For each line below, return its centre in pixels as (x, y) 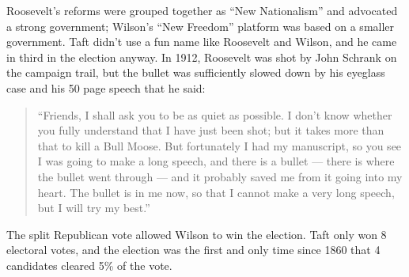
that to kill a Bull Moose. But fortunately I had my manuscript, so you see (220, 145)
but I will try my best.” (94, 208)
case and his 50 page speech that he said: (106, 87)
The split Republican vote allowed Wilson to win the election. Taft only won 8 (197, 234)
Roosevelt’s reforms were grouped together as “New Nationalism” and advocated (202, 10)
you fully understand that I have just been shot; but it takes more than (211, 130)
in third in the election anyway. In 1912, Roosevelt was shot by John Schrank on (202, 57)
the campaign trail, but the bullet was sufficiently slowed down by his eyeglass (196, 72)
